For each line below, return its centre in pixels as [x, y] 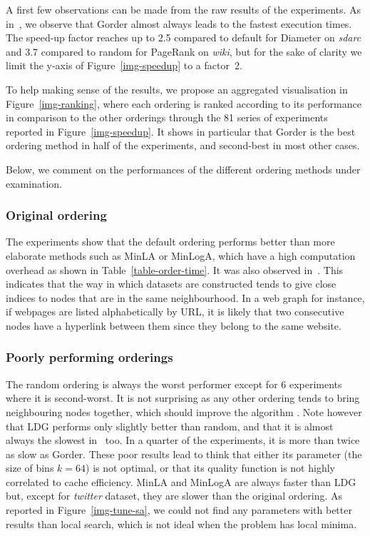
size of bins [30, 468]
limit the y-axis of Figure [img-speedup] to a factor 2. [124, 65]
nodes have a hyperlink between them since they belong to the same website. [174, 325]
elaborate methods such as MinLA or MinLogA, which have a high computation [181, 255]
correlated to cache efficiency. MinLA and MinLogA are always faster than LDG [181, 481]
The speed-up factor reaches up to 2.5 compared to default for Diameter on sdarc [184, 37]
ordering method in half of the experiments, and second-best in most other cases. [183, 145]
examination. [34, 183]
